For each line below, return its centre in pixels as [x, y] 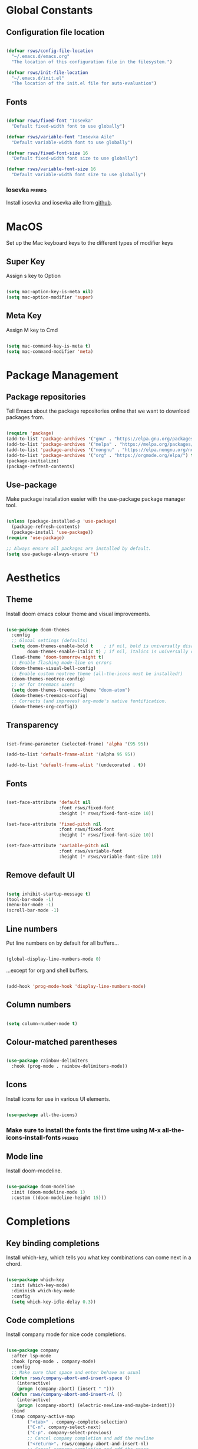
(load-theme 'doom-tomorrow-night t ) [58, 657]
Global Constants [49, 10]
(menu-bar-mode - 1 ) [30, 905]
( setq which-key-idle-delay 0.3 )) [54, 1302]
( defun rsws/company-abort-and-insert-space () [71, 1378]
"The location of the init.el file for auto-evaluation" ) [84, 83]
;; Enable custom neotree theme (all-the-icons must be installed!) [97, 674]
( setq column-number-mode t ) [42, 1023]
